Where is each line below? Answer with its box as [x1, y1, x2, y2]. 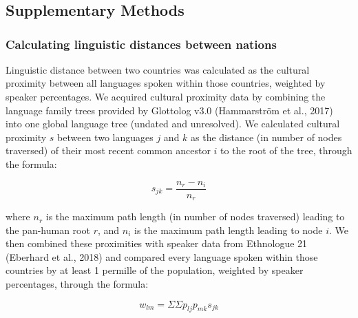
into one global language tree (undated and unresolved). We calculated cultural [6, 116, 340, 131]
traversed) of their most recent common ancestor [6, 143, 211, 158]
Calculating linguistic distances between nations [6, 35, 277, 52]
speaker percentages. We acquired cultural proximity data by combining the [6, 89, 326, 103]
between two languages [57, 129, 154, 144]
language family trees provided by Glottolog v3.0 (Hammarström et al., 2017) [6, 103, 333, 117]
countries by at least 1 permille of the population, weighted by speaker [6, 263, 304, 277]
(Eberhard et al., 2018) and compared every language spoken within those [6, 249, 318, 264]
